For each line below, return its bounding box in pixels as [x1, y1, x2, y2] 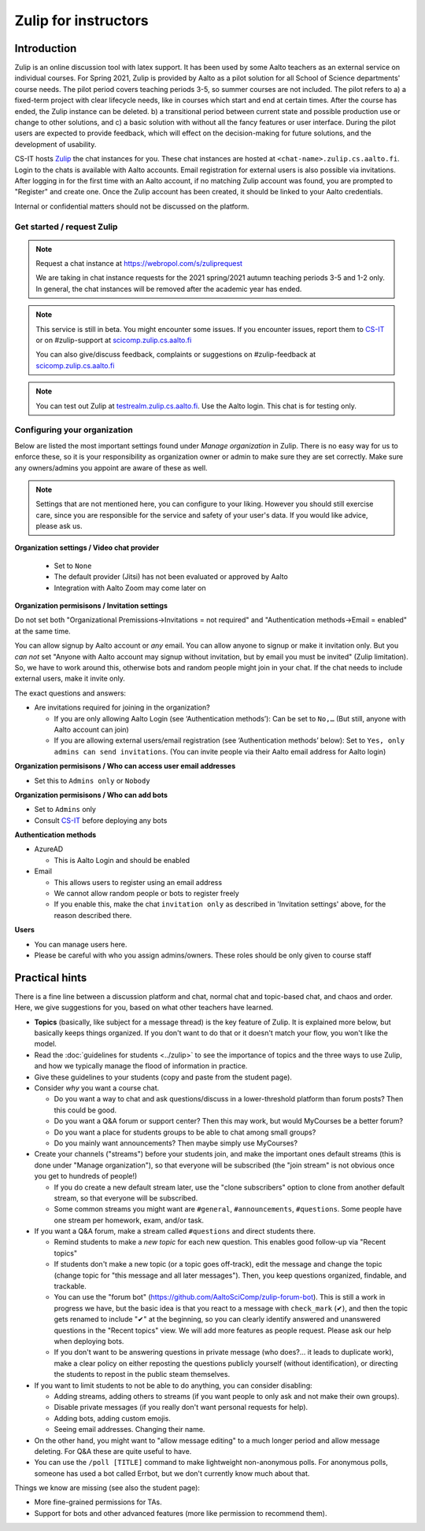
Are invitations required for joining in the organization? [34, 703, 210, 712]
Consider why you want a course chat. [34, 1083, 160, 1093]
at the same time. [14, 626, 71, 636]
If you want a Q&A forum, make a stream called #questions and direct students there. [34, 1227, 316, 1236]
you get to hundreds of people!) [34, 1171, 138, 1181]
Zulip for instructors [14, 12, 149, 29]
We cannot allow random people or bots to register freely [54, 889, 239, 898]
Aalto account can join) [54, 725, 129, 734]
